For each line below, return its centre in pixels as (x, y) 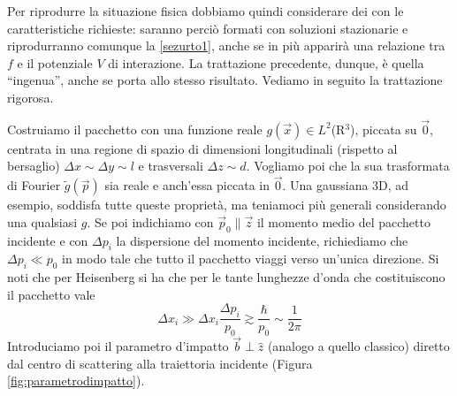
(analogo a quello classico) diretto (358, 346)
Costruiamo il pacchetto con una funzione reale (135, 129)
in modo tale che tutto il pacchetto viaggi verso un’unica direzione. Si (251, 259)
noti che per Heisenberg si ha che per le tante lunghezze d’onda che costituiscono (226, 277)
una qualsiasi (42, 221)
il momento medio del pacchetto (343, 221)
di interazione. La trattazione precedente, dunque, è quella (266, 62)
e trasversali (171, 166)
